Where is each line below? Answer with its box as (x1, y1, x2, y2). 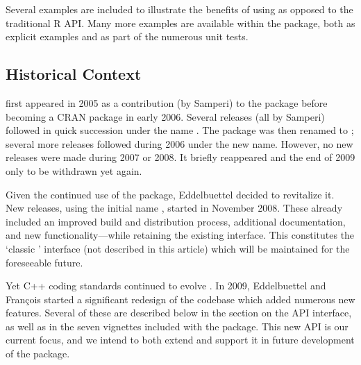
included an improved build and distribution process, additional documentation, (6, 214, 346, 228)
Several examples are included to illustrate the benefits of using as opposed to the (6, 2, 353, 16)
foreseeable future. (6, 255, 83, 269)
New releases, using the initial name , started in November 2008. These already (6, 201, 343, 215)
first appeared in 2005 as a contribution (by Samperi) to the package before (6, 95, 328, 110)
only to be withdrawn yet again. (6, 163, 142, 178)
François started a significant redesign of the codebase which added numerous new (6, 291, 355, 306)
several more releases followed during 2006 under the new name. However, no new (6, 136, 353, 151)
